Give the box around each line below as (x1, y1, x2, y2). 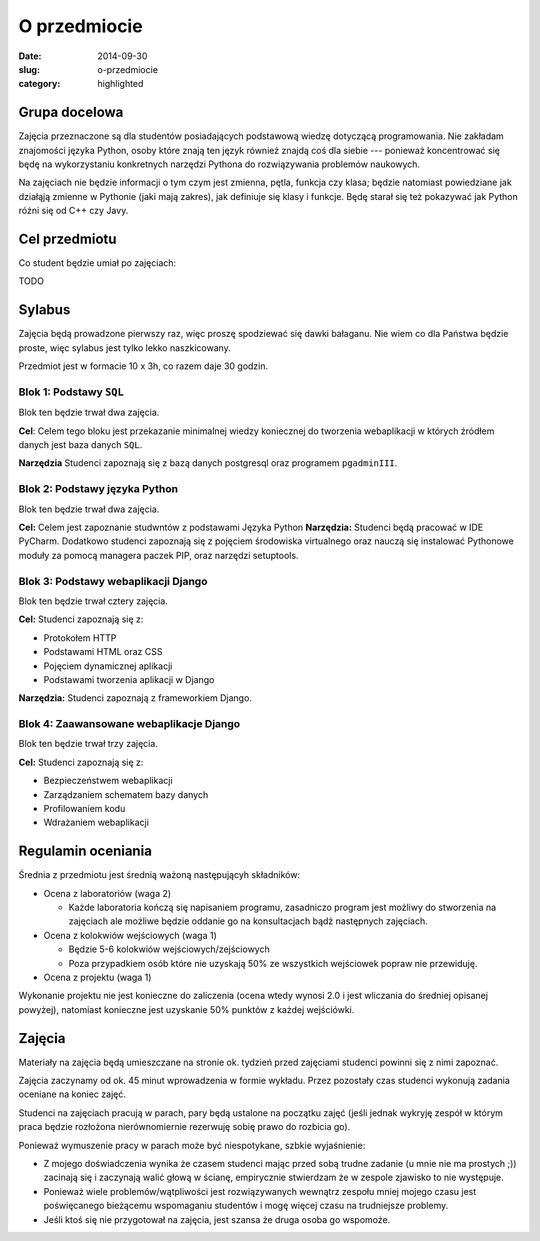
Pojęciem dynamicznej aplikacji (43, 660, 173, 672)
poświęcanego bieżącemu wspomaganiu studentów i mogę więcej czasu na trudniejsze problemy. (43, 1200, 449, 1212)
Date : (18, 50, 42, 62)
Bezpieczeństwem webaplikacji (43, 775, 174, 787)
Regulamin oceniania (18, 843, 152, 860)
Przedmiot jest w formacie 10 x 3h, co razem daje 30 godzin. (18, 360, 269, 372)
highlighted (97, 78, 144, 90)
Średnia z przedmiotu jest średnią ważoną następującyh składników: (18, 869, 300, 881)
